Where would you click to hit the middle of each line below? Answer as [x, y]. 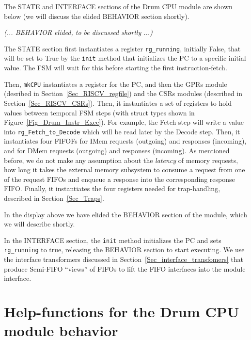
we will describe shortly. [39, 224]
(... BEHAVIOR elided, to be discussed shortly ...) [78, 32]
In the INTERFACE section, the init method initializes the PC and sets [113, 240]
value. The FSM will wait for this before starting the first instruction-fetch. [116, 68]
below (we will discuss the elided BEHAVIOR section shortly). [97, 16]
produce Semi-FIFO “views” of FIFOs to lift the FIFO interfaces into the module [125, 268]
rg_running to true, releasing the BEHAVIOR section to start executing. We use [124, 250]
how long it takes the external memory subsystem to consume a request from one [125, 170]
